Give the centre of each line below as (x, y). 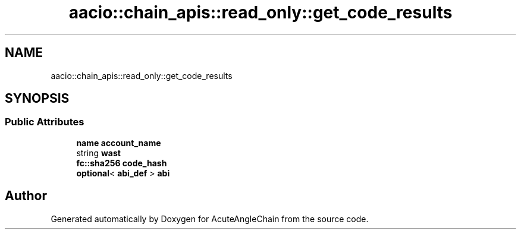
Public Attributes (45, 122)
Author (26, 196)
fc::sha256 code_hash (122, 163)
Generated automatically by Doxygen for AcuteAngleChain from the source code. (210, 219)
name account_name (119, 143)
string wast (98, 153)
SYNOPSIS (37, 99)
